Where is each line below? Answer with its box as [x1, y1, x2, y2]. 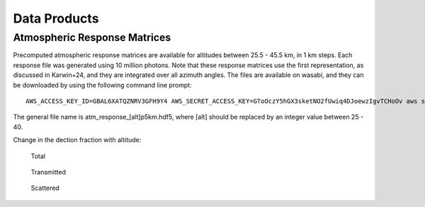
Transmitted [30, 167, 67, 176]
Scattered [30, 184, 59, 192]
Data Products [13, 11, 99, 26]
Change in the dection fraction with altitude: [13, 136, 142, 144]
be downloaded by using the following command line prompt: [13, 81, 192, 89]
